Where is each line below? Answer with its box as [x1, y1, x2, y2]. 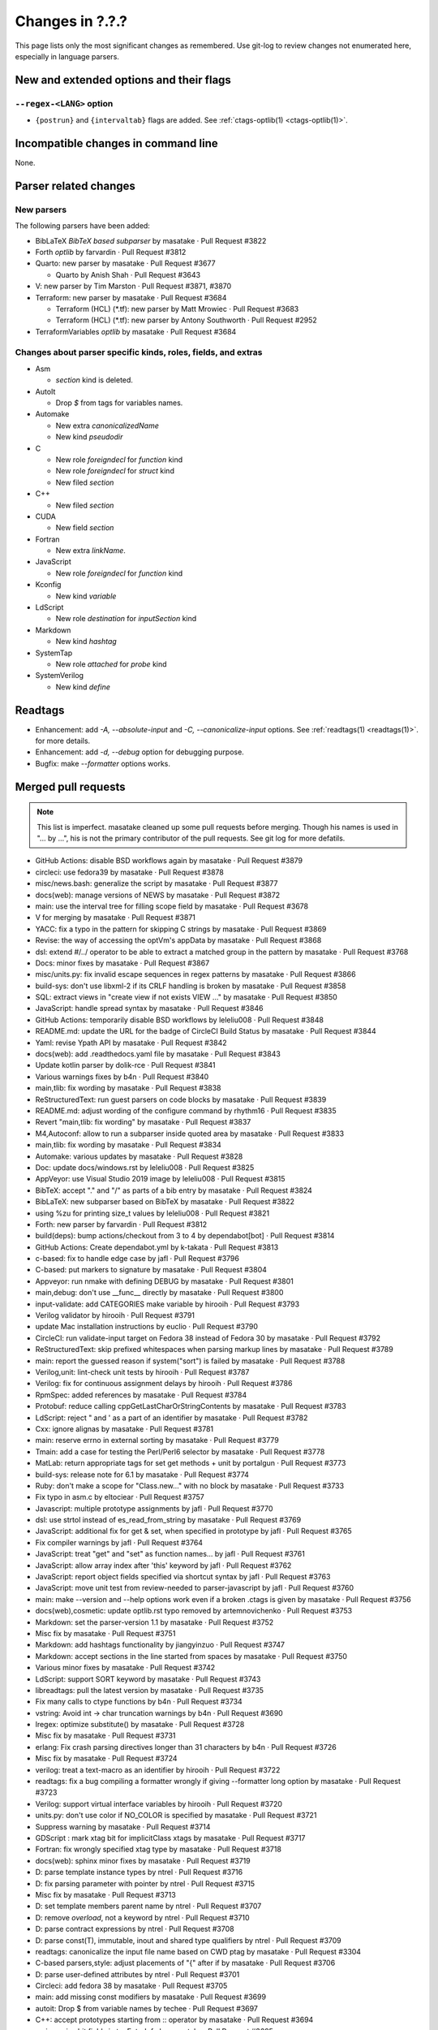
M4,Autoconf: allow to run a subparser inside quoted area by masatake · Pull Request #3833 [35, 1129, 345, 1138]
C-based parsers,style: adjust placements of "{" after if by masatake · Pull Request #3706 [35, 1958, 336, 1968]
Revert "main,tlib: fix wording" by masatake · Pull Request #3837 [35, 1117, 251, 1127]
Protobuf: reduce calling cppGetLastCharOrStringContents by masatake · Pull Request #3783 [35, 1402, 346, 1411]
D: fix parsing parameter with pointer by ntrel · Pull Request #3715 [35, 1878, 255, 1888]
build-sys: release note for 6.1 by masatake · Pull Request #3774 [35, 1470, 249, 1479]
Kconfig [35, 580, 62, 590]
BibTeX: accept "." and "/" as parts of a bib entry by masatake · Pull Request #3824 [35, 1186, 312, 1195]
